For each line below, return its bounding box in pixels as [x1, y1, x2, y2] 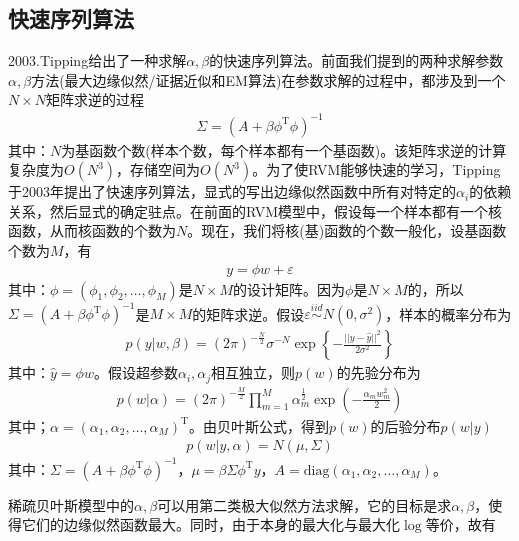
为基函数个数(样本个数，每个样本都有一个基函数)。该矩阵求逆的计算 [61, 139, 507, 160]
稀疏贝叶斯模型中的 [8, 494, 134, 515]
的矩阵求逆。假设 [192, 303, 305, 324]
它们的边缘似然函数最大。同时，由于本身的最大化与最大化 [21, 514, 400, 535]
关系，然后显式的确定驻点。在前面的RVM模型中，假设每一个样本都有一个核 [8, 200, 503, 221]
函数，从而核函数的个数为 [8, 220, 176, 241]
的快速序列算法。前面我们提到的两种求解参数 [209, 50, 504, 71]
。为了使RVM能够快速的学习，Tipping [252, 159, 501, 180]
